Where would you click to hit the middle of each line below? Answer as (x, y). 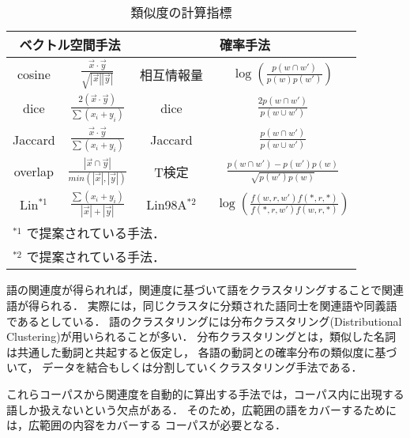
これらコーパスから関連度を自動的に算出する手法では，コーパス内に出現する (205, 393)
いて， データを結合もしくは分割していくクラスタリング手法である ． (184, 367)
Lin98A (167, 204)
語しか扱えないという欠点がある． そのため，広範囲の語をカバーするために (201, 409)
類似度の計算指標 (181, 12)
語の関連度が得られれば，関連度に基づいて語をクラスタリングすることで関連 (205, 290)
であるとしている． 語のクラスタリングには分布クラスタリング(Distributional (204, 321)
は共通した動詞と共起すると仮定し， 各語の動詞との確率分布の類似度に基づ (202, 351)
